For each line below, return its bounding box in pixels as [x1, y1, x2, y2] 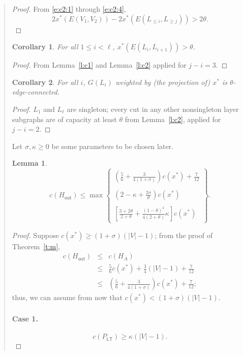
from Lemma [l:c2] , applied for [125, 113, 221, 124]
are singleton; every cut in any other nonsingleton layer [67, 103, 239, 114]
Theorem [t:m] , [12, 241, 60, 251]
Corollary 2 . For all [12, 76, 78, 87]
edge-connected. [12, 86, 60, 97]
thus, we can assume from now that [12, 292, 123, 303]
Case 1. [12, 313, 38, 323]
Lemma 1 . [12, 158, 47, 168]
